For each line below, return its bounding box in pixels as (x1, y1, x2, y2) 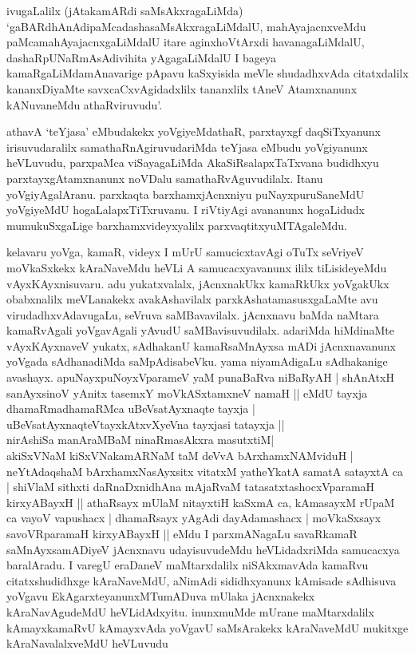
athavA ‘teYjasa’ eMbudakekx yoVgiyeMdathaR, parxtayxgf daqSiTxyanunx (6, 123, 381, 140)
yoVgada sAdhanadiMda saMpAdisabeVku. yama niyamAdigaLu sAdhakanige (6, 353, 388, 370)
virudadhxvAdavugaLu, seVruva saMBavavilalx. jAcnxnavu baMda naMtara (6, 306, 379, 323)
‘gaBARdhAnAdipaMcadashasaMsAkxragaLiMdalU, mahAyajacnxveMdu (6, 18, 366, 34)
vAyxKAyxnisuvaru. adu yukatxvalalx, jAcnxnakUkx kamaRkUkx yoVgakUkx (6, 275, 389, 291)
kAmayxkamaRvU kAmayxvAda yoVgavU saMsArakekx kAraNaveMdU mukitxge (6, 619, 409, 636)
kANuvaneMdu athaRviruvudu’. (6, 96, 163, 113)
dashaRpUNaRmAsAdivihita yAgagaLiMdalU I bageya (6, 49, 276, 65)
